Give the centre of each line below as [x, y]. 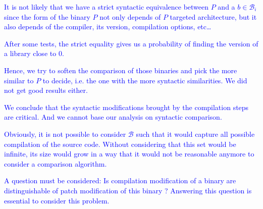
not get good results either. [46, 90]
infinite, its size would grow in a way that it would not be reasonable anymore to [129, 154]
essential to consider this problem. [57, 200]
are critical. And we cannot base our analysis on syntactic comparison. [113, 117]
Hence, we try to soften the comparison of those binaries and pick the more [121, 70]
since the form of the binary [47, 16]
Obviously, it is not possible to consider [65, 134]
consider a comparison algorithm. [56, 163]
